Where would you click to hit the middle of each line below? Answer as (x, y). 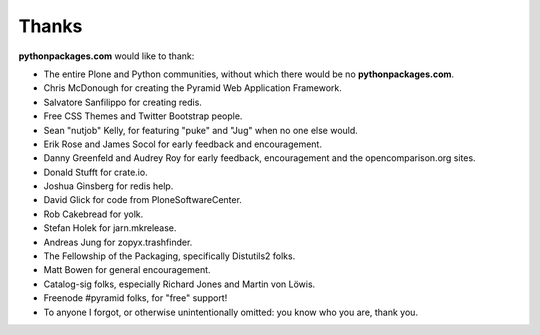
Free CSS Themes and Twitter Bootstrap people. (143, 116)
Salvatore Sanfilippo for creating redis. (122, 102)
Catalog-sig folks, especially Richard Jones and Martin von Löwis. (179, 284)
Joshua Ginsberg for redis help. (108, 186)
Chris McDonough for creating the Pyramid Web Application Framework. (192, 88)
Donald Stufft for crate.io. (96, 172)
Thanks (50, 26)
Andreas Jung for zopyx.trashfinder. (118, 242)
